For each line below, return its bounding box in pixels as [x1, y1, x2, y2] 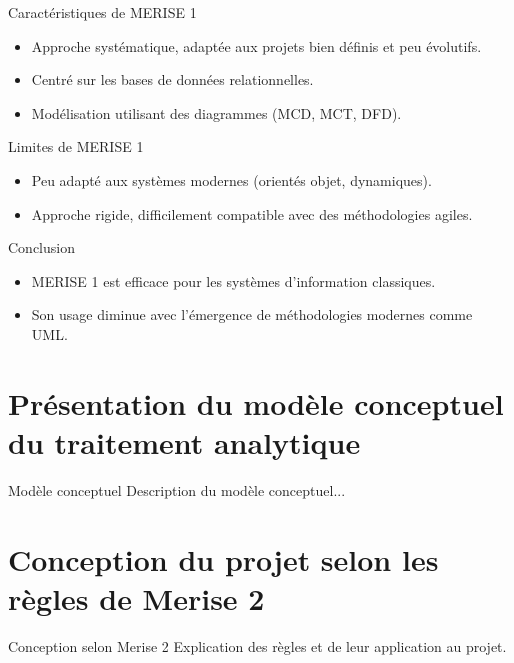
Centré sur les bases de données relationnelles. [31, 69, 314, 90]
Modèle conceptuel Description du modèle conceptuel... [8, 479, 346, 500]
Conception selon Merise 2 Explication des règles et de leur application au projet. [8, 635, 507, 656]
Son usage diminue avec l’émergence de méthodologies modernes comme [31, 304, 473, 325]
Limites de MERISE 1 [8, 136, 144, 157]
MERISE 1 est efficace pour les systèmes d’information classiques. [31, 270, 436, 291]
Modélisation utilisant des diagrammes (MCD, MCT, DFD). [31, 102, 402, 123]
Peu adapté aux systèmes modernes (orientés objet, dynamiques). [31, 169, 432, 190]
